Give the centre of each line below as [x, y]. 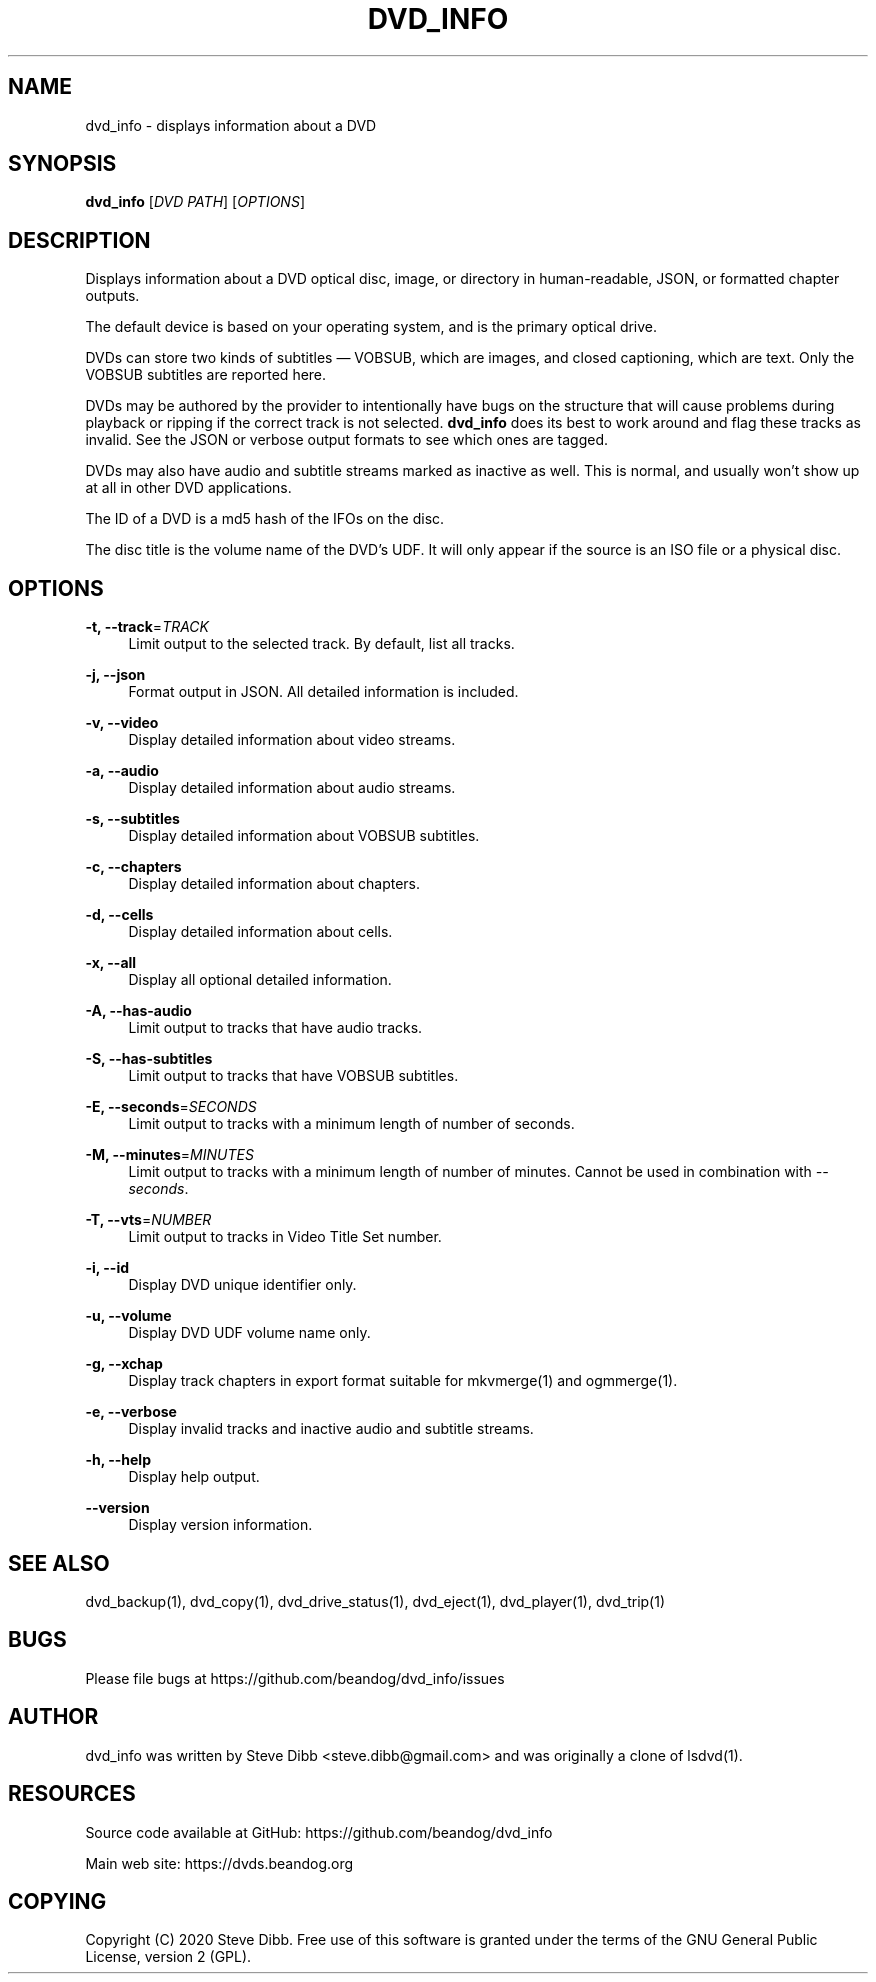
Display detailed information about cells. [260, 932]
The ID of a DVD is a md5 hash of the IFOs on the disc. [265, 519]
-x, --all [111, 963]
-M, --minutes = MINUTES [169, 1155]
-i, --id [107, 1268]
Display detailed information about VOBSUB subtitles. [304, 836]
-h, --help [118, 1460]
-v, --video [122, 723]
